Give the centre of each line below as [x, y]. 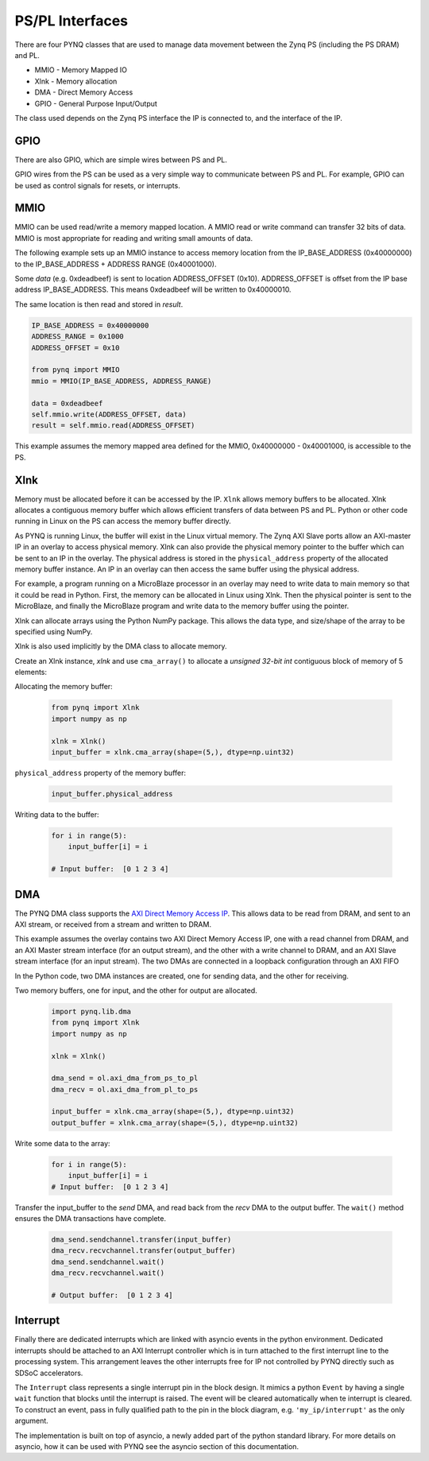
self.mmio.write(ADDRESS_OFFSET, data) [109, 414]
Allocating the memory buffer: [64, 687]
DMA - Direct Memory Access [84, 92]
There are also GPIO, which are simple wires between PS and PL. [121, 160]
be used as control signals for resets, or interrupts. [97, 185]
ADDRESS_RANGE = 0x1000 [78, 337]
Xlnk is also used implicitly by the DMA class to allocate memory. [121, 646]
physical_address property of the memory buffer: [100, 773]
